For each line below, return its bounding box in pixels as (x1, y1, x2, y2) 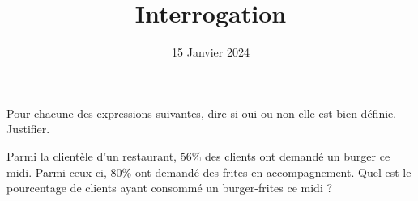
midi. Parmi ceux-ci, (6, 163, 107, 180)
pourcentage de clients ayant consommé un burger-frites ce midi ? (6, 179, 333, 196)
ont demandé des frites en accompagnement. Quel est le (134, 163, 412, 180)
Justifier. (6, 120, 50, 137)
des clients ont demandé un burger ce (205, 147, 390, 164)
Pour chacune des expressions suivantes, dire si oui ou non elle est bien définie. (6, 104, 397, 121)
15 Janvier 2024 (172, 44, 250, 61)
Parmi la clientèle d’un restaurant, (6, 147, 177, 164)
